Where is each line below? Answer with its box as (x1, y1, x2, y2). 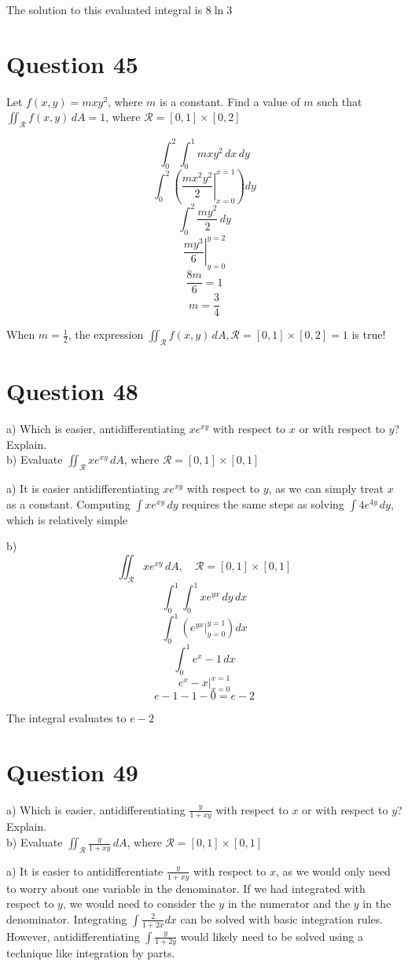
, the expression (68, 326, 144, 343)
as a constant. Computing (6, 495, 130, 512)
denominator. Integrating (6, 910, 127, 927)
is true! (351, 326, 386, 343)
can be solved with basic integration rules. (180, 910, 384, 927)
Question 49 (6, 755, 138, 788)
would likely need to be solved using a (180, 927, 363, 944)
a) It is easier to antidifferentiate (6, 862, 164, 879)
